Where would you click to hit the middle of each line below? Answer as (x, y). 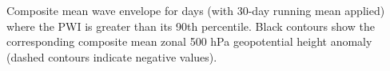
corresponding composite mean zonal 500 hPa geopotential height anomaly (189, 41)
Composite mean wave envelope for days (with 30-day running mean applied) (196, 10)
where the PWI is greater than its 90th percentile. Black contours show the (191, 26)
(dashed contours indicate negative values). (112, 56)
